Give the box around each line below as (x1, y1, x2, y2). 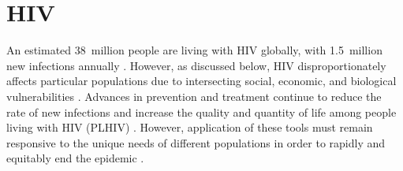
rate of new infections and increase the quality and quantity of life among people (6, 103, 397, 120)
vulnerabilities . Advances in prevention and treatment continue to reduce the (6, 87, 382, 104)
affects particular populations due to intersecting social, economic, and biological (6, 72, 397, 89)
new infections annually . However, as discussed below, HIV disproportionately (6, 57, 386, 73)
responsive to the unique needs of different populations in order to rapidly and (6, 134, 386, 151)
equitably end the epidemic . (6, 150, 144, 166)
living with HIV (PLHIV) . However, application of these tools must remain (6, 119, 373, 136)
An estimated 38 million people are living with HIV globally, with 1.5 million (6, 42, 382, 58)
